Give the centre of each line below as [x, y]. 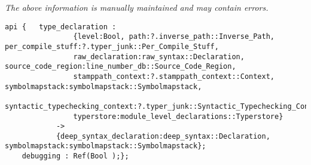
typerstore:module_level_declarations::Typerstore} [178, 116]
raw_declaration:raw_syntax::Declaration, [159, 56]
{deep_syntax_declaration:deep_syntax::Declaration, [163, 136]
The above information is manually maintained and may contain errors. [137, 7]
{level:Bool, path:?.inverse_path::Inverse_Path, [174, 37]
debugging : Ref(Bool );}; [75, 156]
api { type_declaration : [61, 27]
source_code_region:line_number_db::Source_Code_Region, [121, 67]
